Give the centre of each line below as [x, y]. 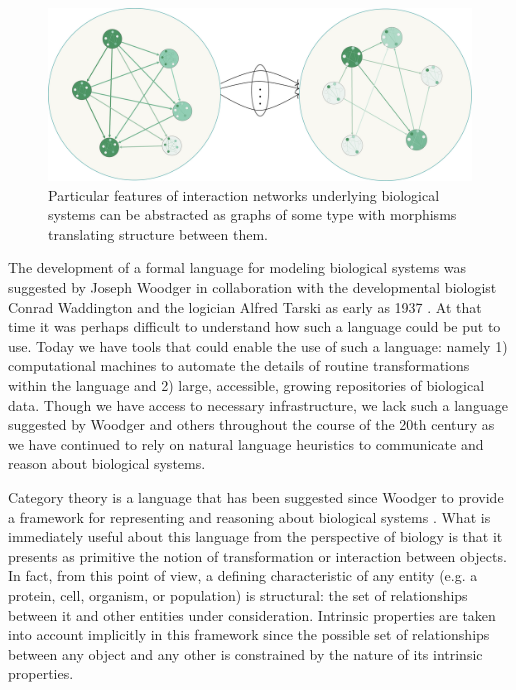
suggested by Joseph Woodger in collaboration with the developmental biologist [252, 287]
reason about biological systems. [107, 463]
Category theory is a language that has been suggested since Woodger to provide [256, 496]
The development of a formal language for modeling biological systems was [237, 267]
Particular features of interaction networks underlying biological [244, 194]
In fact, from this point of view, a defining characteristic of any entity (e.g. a [243, 575]
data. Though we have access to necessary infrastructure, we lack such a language [258, 404]
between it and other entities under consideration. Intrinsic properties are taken [252, 614]
